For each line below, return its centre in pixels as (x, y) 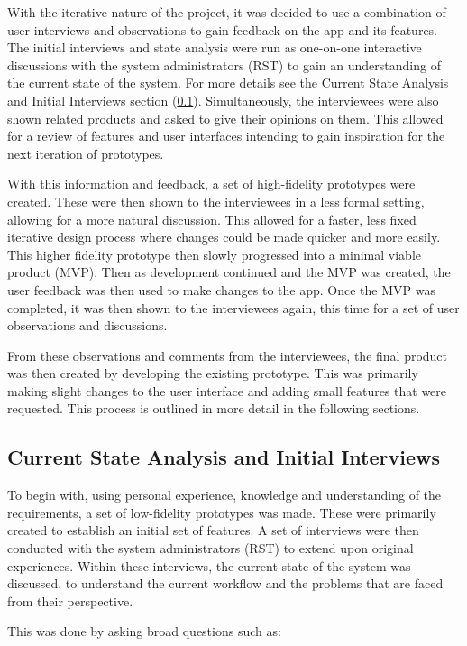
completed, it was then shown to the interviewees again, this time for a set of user (233, 307)
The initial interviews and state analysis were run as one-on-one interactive (215, 47)
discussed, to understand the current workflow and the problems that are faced (225, 583)
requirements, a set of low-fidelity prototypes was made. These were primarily (222, 512)
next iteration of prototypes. (86, 153)
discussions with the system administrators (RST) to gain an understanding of (224, 65)
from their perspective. (70, 600)
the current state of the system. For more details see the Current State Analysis (228, 83)
